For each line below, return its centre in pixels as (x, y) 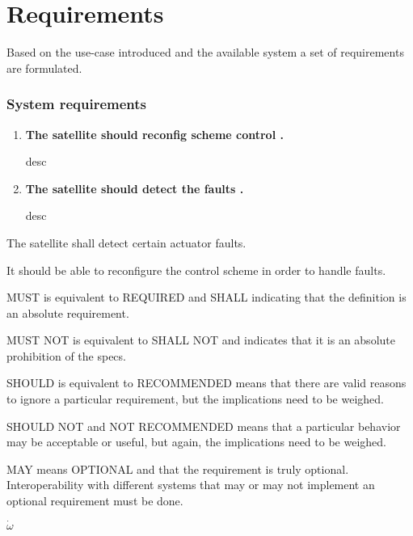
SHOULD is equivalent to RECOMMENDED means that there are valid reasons (206, 383)
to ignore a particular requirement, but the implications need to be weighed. (195, 399)
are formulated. (44, 68)
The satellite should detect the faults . (135, 188)
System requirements (76, 104)
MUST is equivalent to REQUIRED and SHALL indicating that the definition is (206, 297)
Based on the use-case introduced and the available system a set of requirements (205, 52)
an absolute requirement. (68, 312)
